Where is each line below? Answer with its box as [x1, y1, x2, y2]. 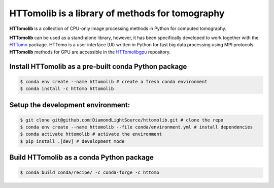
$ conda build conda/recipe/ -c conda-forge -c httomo [20, 170, 159, 175]
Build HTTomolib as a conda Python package [9, 153, 154, 162]
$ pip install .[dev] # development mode [20, 138, 125, 144]
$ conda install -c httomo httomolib [20, 86, 114, 91]
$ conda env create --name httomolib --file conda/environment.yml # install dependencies [20, 124, 253, 130]
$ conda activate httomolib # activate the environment [20, 131, 162, 137]
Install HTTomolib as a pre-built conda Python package [9, 62, 187, 71]
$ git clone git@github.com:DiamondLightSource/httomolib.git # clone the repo [20, 117, 224, 123]
